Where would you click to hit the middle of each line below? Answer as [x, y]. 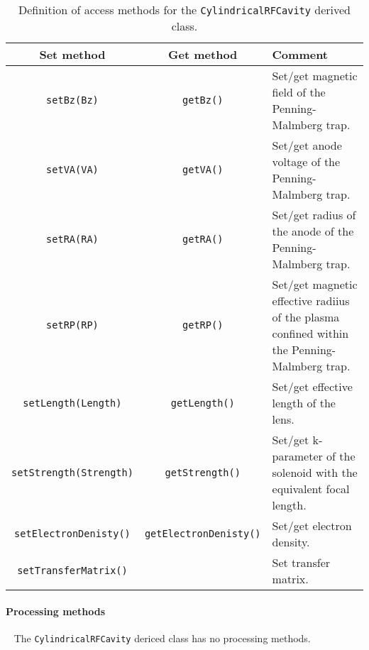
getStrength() [203, 472]
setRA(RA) [72, 239]
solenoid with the [315, 472]
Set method [72, 54]
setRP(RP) [72, 325]
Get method [203, 54]
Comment [300, 54]
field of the [299, 92]
